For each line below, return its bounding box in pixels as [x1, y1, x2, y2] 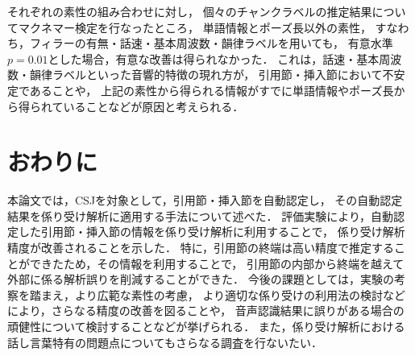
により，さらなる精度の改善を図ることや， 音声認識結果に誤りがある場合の [7, 302, 405, 319]
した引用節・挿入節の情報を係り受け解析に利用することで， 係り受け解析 [18, 223, 405, 240]
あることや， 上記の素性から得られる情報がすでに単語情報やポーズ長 [29, 81, 394, 98]
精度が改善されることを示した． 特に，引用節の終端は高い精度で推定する [7, 239, 394, 256]
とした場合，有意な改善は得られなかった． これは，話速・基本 [48, 50, 380, 67]
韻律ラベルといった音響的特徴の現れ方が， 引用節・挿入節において [29, 66, 383, 83]
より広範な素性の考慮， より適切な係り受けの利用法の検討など [74, 286, 406, 303]
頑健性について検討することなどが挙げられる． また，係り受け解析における [7, 318, 405, 335]
